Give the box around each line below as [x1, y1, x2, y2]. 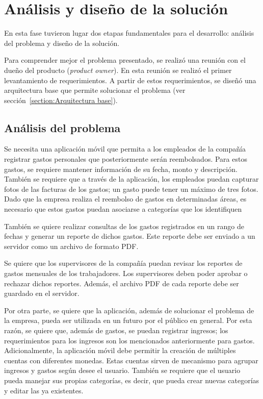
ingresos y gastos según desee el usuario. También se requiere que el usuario [4, 365, 241, 376]
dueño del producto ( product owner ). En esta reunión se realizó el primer [4, 64, 232, 75]
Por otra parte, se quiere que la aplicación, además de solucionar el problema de [4, 305, 254, 315]
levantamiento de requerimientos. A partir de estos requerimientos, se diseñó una [4, 74, 256, 85]
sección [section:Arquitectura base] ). [4, 94, 118, 105]
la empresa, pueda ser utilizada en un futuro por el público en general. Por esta [4, 315, 252, 326]
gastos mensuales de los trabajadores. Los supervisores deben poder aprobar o [4, 268, 248, 279]
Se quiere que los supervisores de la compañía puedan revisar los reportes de [4, 258, 243, 268]
